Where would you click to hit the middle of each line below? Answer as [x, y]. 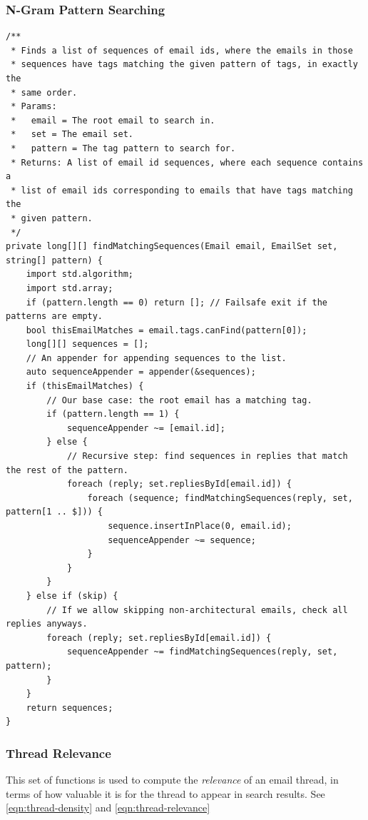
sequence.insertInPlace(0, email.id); [200, 526]
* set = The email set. [72, 135]
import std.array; [70, 288]
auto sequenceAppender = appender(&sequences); [141, 372]
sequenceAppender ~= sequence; [182, 540]
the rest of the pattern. [67, 470]
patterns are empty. [55, 317]
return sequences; [70, 708]
